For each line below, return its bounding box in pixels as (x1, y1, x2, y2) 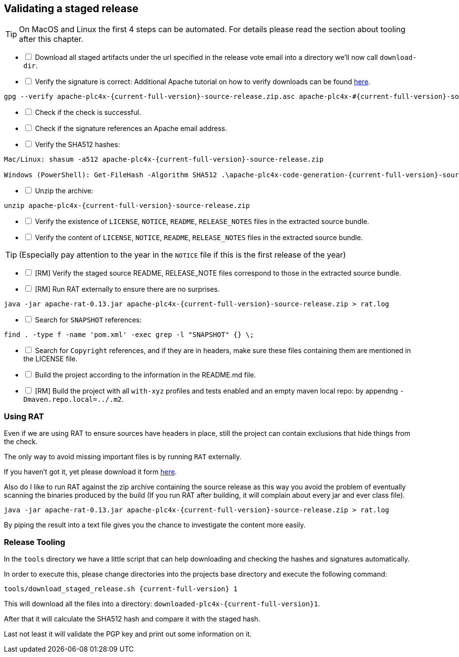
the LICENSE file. (23, 355, 78, 363)
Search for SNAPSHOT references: (35, 316, 142, 324)
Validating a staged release (4, 2, 139, 15)
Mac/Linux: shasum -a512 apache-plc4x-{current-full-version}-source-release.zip (4, 155, 324, 164)
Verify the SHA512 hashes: (35, 140, 120, 149)
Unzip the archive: (35, 187, 93, 195)
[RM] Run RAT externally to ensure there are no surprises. (35, 285, 220, 294)
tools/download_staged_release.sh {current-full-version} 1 (4, 584, 238, 593)
